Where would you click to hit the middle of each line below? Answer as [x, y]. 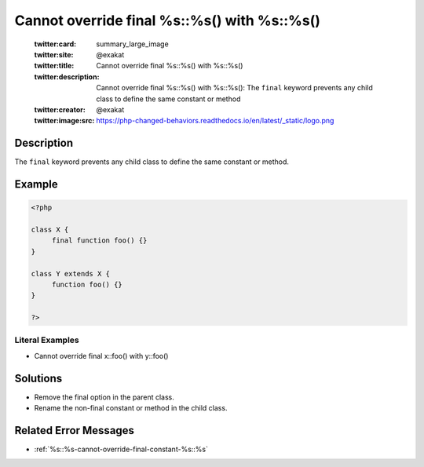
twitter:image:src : [64, 121]
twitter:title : [54, 66]
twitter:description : [67, 77]
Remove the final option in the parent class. [104, 397]
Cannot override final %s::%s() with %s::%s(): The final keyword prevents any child [234, 88]
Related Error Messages [75, 431]
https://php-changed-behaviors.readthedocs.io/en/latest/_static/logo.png [215, 121]
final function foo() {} [99, 241]
